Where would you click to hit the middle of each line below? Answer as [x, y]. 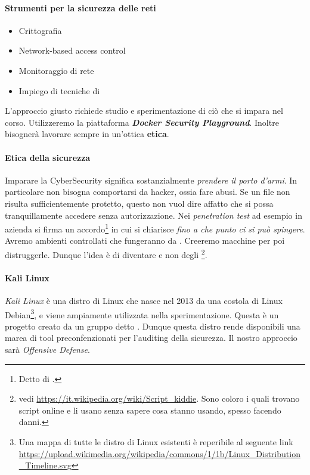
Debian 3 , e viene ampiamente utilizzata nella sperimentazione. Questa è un [142, 313]
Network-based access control [72, 50]
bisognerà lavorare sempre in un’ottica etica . [87, 134]
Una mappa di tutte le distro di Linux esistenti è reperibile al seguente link [156, 442]
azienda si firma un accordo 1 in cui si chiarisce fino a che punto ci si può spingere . [155, 228]
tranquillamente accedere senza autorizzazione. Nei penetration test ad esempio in [154, 215]
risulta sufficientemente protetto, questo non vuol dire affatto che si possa [139, 203]
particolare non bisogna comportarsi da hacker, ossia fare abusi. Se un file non [148, 192]
